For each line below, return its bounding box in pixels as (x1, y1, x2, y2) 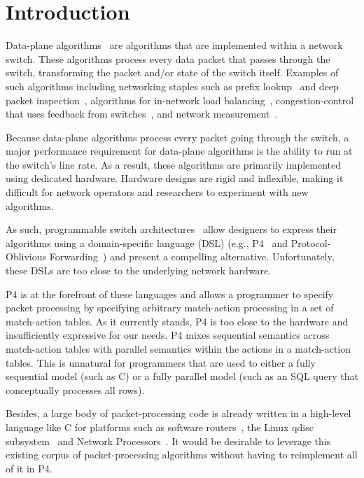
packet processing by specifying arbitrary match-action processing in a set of (6, 300, 334, 315)
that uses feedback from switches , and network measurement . (6, 106, 278, 121)
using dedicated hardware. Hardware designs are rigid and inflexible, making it (6, 171, 344, 185)
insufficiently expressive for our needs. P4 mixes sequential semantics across (6, 328, 330, 342)
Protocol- (290, 235, 331, 250)
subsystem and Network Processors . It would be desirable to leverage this (6, 433, 331, 448)
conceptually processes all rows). (6, 382, 145, 397)
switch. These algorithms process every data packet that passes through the (6, 51, 330, 66)
